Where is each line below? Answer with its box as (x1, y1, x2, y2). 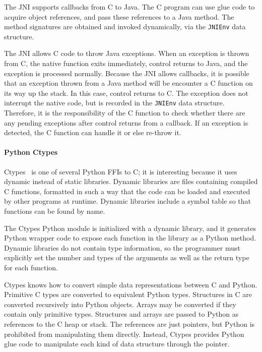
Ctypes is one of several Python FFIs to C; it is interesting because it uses (4, 166, 237, 177)
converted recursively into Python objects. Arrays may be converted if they (4, 299, 236, 309)
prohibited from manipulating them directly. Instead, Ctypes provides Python (4, 328, 244, 339)
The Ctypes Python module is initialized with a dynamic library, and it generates (4, 222, 256, 233)
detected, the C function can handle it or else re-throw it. (4, 127, 181, 138)
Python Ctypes (4, 147, 58, 157)
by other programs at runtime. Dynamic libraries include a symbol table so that (4, 196, 251, 206)
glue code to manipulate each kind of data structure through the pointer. (4, 338, 230, 349)
